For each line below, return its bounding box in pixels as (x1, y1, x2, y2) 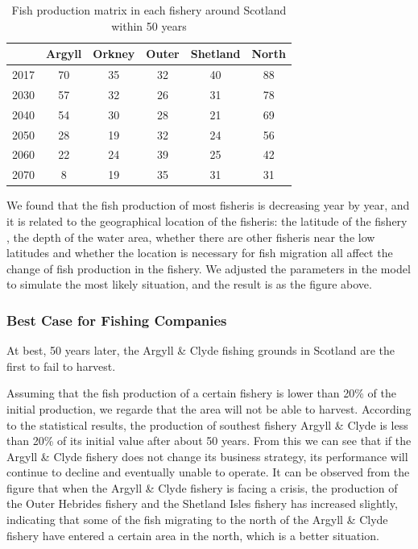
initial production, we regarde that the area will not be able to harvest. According (6, 400, 412, 417)
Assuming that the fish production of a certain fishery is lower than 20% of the (6, 385, 396, 401)
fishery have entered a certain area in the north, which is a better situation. (6, 526, 379, 543)
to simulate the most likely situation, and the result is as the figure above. (6, 276, 372, 293)
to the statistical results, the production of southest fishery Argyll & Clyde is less (6, 416, 408, 433)
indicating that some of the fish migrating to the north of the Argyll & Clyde (6, 511, 388, 528)
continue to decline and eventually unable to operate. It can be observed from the (6, 464, 410, 480)
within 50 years (111, 17, 187, 34)
